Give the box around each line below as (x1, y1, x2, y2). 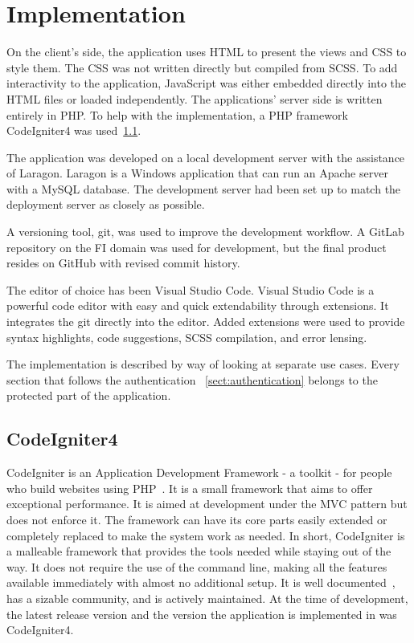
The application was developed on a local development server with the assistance (6, 149, 405, 165)
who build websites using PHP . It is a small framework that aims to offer (6, 479, 373, 496)
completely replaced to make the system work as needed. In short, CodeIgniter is (6, 527, 405, 543)
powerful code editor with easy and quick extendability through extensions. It (6, 297, 389, 314)
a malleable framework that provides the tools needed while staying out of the (6, 543, 391, 560)
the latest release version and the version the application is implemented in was (6, 605, 397, 622)
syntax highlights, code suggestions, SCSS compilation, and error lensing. (6, 328, 367, 345)
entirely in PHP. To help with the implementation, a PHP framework (6, 106, 348, 123)
